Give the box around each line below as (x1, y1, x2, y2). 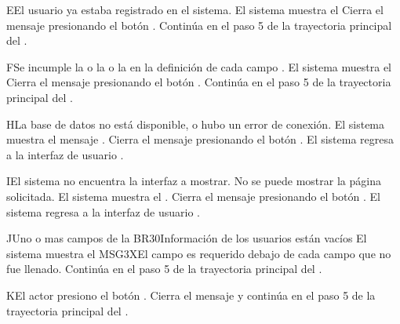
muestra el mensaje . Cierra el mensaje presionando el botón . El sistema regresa (6, 131, 395, 147)
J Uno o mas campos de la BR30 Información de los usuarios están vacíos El (6, 230, 367, 246)
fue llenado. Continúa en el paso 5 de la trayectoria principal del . (6, 260, 322, 277)
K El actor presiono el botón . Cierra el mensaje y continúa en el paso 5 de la (6, 286, 376, 303)
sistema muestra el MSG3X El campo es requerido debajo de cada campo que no (6, 245, 391, 261)
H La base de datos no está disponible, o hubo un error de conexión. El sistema (6, 115, 385, 132)
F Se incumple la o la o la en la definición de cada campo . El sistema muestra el (6, 58, 392, 75)
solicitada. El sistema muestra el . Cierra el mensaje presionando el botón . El (6, 187, 380, 204)
